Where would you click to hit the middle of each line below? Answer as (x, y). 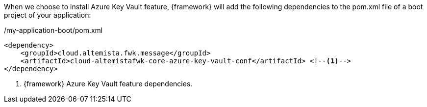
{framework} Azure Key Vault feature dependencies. (108, 84)
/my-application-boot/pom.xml (53, 30)
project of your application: (48, 15)
